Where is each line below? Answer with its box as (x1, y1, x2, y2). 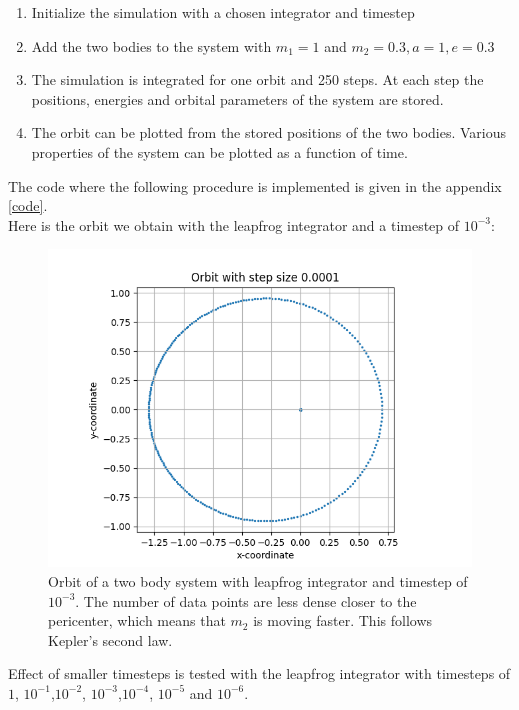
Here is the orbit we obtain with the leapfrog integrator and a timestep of (8, 214, 460, 235)
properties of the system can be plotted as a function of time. (31, 141, 408, 162)
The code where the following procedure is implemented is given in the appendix (8, 175, 502, 196)
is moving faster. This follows (253, 610, 433, 631)
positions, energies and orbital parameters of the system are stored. (31, 88, 444, 109)
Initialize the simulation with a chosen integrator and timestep (31, 2, 415, 22)
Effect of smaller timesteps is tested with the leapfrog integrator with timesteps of (8, 663, 511, 684)
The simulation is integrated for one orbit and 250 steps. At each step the (31, 69, 484, 90)
